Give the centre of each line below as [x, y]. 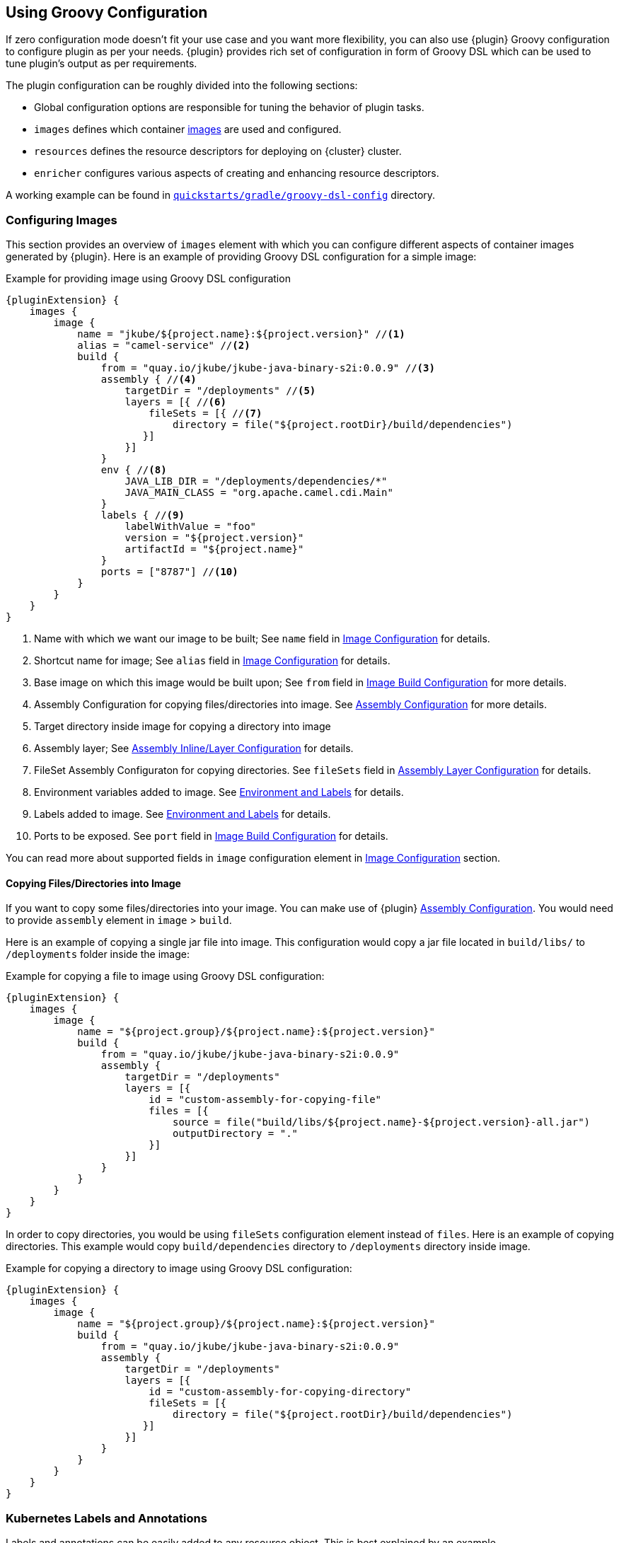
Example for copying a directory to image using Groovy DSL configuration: [179, 1269]
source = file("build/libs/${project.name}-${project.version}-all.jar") [382, 1122]
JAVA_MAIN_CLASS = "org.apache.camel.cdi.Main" [259, 493]
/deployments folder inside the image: [98, 954]
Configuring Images [62, 220]
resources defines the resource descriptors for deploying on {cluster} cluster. [218, 151]
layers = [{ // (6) [175, 402]
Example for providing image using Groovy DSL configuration [148, 279]
